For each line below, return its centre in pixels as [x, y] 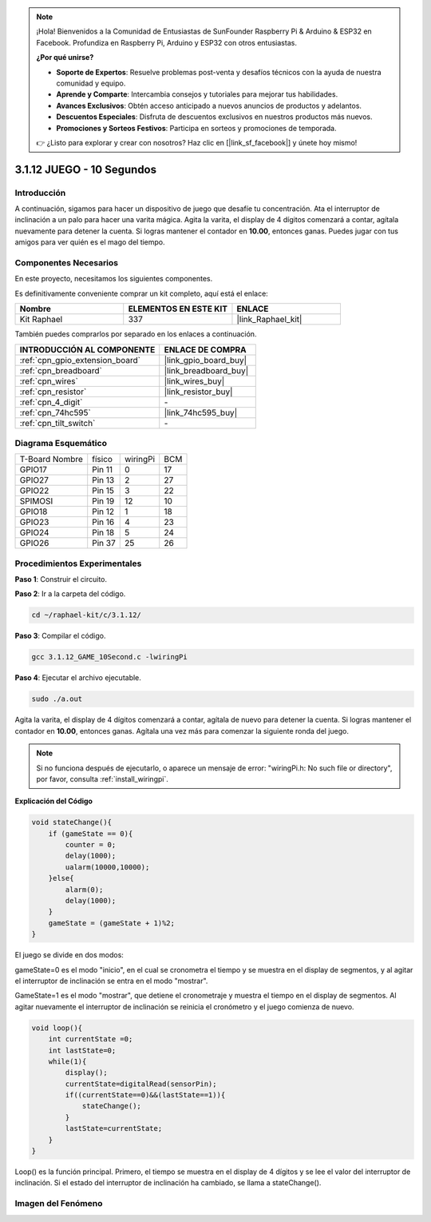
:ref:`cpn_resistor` [53, 392]
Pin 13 [103, 480]
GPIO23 [34, 522]
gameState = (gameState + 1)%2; [112, 923]
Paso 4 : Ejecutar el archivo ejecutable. [78, 678]
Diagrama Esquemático [61, 443]
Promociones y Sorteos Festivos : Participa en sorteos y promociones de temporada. [196, 128]
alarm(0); [84, 890]
